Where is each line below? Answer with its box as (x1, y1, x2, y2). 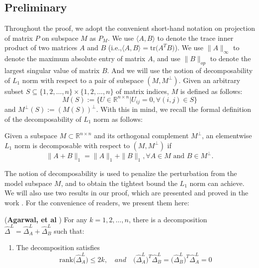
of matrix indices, (116, 86, 169, 96)
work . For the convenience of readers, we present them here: (4, 197, 189, 207)
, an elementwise (202, 130, 252, 141)
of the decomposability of (4, 113, 82, 124)
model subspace (4, 178, 52, 188)
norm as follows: (93, 113, 143, 124)
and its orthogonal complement (94, 130, 189, 141)
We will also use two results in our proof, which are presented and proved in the (4, 187, 249, 198)
